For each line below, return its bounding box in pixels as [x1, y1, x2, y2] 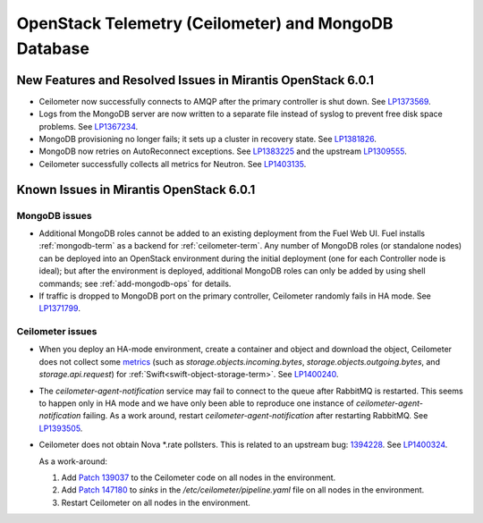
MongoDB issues [16, 209, 93, 222]
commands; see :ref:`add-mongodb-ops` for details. [38, 278, 232, 289]
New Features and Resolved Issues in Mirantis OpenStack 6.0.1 [16, 72, 375, 88]
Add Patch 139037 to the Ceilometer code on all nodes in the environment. [61, 472, 336, 483]
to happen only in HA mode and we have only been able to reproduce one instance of [38, 398, 355, 409]
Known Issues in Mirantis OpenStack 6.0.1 [16, 181, 256, 197]
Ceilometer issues [16, 325, 97, 338]
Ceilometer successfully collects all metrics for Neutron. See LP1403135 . [38, 158, 307, 169]
